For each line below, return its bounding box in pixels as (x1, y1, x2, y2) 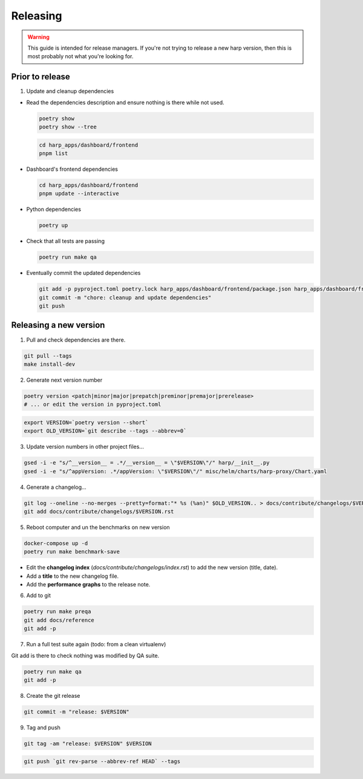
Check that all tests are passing (26, 237, 105, 245)
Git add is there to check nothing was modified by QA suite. (11, 652, 160, 659)
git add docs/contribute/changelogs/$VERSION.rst (24, 508, 174, 515)
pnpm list (39, 150, 68, 157)
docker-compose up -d (24, 540, 88, 546)
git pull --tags (24, 352, 73, 359)
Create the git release (26, 692, 80, 699)
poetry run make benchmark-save (24, 548, 120, 555)
